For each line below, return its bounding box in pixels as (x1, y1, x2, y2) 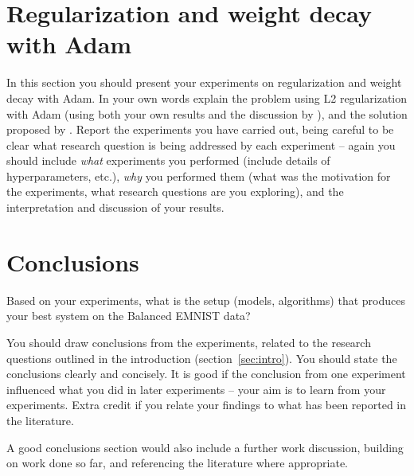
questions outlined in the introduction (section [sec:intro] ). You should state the (6, 349, 397, 366)
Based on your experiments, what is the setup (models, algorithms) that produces (6, 291, 405, 308)
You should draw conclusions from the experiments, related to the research (6, 334, 371, 350)
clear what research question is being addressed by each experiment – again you (6, 136, 396, 153)
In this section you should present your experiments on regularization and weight (6, 74, 402, 91)
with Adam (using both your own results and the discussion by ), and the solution (6, 105, 408, 122)
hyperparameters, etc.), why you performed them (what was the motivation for (6, 167, 391, 184)
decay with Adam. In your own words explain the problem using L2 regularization (6, 89, 408, 106)
